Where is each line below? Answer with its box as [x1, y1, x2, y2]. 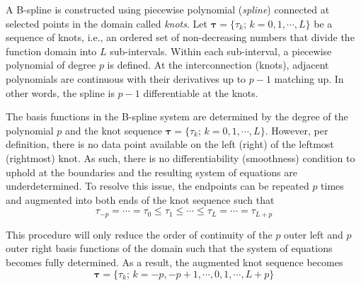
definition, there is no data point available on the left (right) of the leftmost [6, 137, 334, 151]
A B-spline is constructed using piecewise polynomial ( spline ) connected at [6, 2, 330, 16]
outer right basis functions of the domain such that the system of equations [6, 241, 333, 256]
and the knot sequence [65, 122, 163, 137]
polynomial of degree [6, 57, 96, 72]
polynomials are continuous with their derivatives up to [6, 71, 246, 86]
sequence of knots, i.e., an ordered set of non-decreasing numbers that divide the [6, 30, 355, 45]
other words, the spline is [6, 85, 115, 100]
